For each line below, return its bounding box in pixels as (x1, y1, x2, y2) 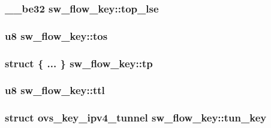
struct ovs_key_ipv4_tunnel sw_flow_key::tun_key (5, 110, 267, 125)
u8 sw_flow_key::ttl (5, 83, 105, 98)
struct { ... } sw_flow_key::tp (5, 55, 153, 70)
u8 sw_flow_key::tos (5, 28, 108, 43)
